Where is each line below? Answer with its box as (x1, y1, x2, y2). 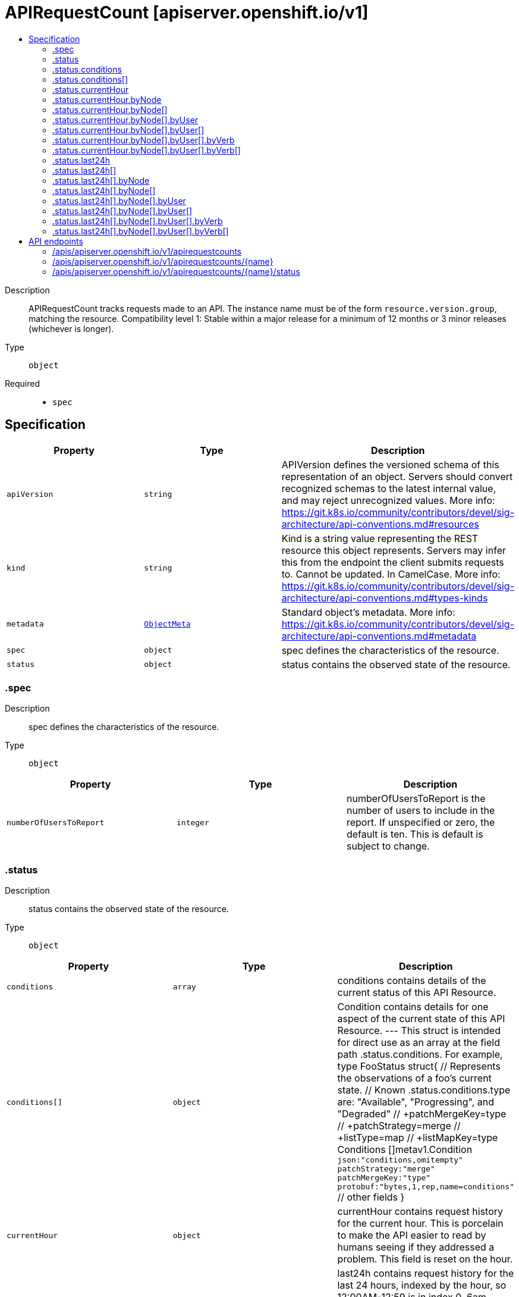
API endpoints (29, 236, 83, 246)
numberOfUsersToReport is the (346, 792, 486, 805)
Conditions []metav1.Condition (337, 1144, 473, 1156)
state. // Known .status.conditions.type (337, 1084, 511, 1097)
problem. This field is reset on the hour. (337, 1253, 513, 1265)
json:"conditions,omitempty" (337, 1155, 463, 1165)
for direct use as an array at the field (337, 1036, 500, 1049)
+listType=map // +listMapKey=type (337, 1132, 498, 1144)
